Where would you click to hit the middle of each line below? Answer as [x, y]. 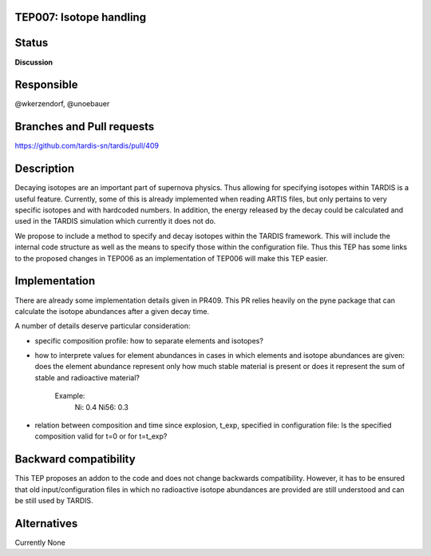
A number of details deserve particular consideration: [103, 326]
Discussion [34, 62]
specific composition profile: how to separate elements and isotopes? [149, 340]
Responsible [46, 85]
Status [32, 43]
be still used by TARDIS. [54, 501]
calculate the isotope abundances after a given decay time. [112, 311]
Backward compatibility [75, 459]
